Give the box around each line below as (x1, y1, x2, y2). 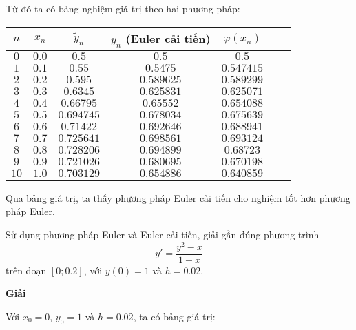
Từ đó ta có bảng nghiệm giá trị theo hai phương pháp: (6, 1, 240, 15)
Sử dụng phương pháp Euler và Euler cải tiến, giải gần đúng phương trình (6, 227, 320, 241)
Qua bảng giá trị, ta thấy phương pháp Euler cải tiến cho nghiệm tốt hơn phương (6, 190, 350, 205)
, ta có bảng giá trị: (133, 309, 216, 323)
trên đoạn (6, 262, 47, 277)
